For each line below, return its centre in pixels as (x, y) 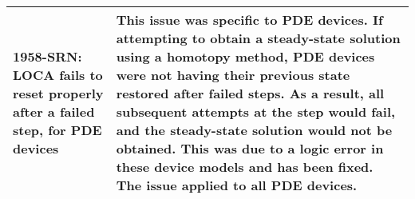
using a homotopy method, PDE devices (245, 56)
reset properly (58, 93)
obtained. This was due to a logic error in (250, 148)
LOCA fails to (58, 75)
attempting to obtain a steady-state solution (258, 38)
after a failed (54, 111)
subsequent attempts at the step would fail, (256, 111)
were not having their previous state (233, 75)
